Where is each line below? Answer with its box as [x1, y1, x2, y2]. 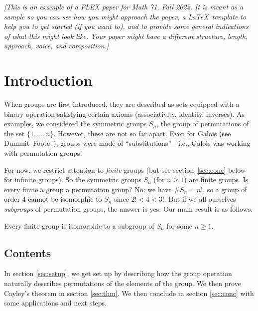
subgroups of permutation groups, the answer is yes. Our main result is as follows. [4, 204, 253, 214]
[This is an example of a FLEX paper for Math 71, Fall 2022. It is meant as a [4, 1, 244, 11]
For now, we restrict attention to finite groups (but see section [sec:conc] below [4, 164, 246, 175]
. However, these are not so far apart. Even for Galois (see [53, 128, 231, 138]
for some [166, 220, 193, 231]
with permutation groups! [4, 148, 82, 158]
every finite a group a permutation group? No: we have [4, 184, 172, 194]
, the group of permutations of [156, 118, 249, 129]
